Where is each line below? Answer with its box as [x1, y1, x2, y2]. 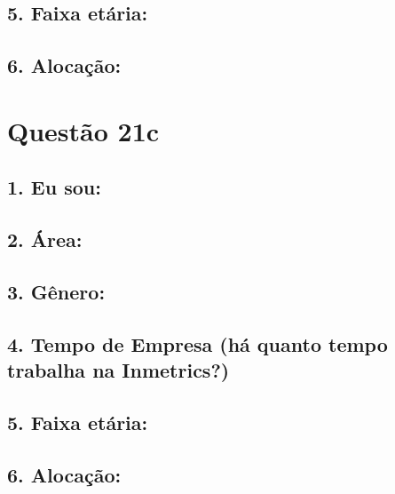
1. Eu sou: [7, 173, 101, 201]
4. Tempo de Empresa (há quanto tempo [7, 330, 388, 357]
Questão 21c [7, 112, 160, 148]
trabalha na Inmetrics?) [7, 356, 230, 384]
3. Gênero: [7, 277, 106, 305]
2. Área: [7, 226, 83, 253]
